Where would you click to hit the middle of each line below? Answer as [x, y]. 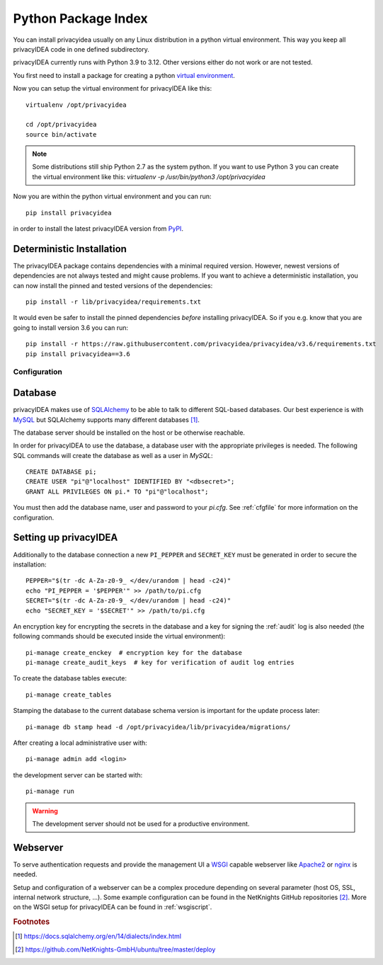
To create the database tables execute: [70, 678]
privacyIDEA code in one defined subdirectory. [81, 49]
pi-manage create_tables [69, 695]
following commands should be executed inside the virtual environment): [119, 636]
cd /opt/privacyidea [61, 125]
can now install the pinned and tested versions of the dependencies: [113, 285]
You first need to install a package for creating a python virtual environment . [124, 75]
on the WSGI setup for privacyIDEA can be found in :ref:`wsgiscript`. [113, 907]
